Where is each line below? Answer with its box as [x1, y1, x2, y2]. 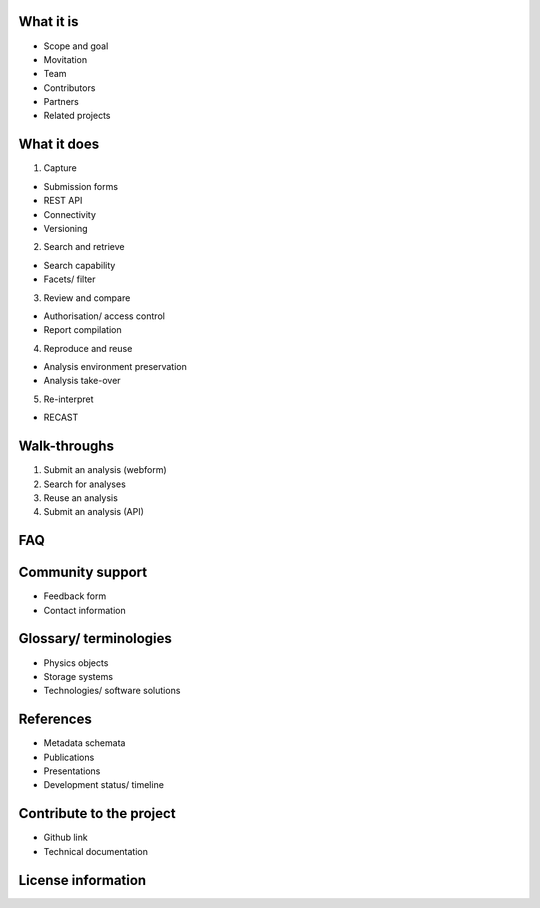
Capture [43, 162, 77, 174]
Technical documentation [43, 845, 149, 857]
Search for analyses [43, 478, 127, 490]
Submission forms [43, 180, 119, 192]
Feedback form [43, 590, 107, 602]
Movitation [43, 53, 88, 65]
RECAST [43, 411, 79, 424]
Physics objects [43, 656, 109, 669]
